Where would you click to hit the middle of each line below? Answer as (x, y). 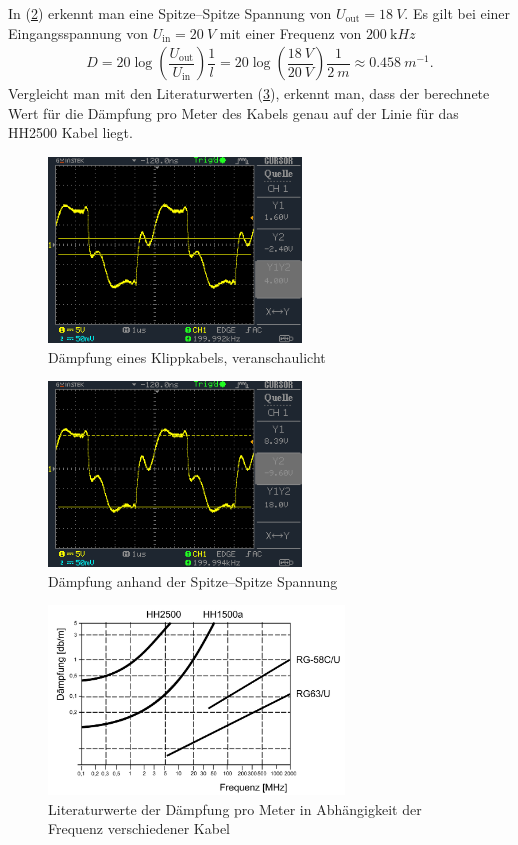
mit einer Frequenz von (290, 32)
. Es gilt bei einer (457, 13)
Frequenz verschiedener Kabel (139, 828)
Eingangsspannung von (78, 32)
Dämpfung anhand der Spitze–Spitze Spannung (193, 580)
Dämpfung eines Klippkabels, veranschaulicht (187, 356)
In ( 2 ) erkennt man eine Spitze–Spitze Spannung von (170, 13)
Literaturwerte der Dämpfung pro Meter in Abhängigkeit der (235, 808)
